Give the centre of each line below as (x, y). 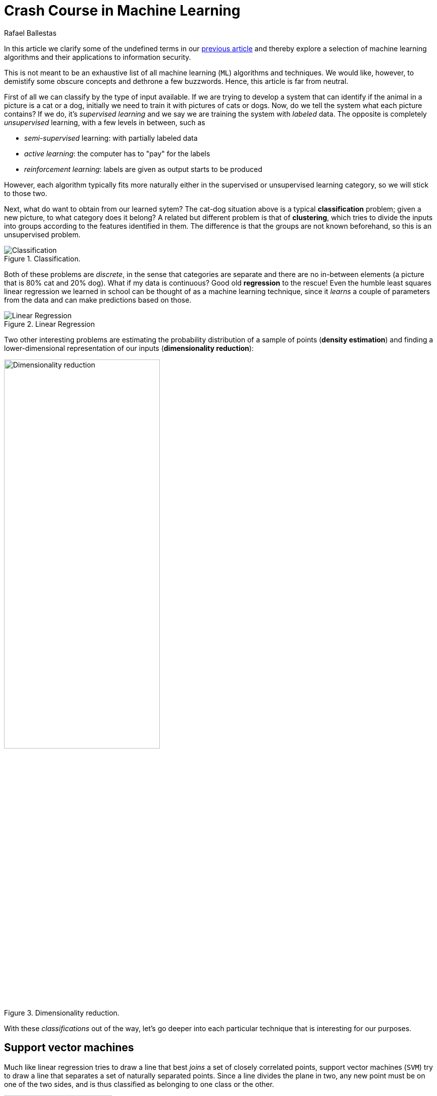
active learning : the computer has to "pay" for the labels (117, 153)
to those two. (26, 193)
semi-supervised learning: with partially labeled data (111, 138)
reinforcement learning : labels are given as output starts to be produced (143, 169)
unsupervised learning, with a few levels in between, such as (105, 122)
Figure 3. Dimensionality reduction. (62, 1013)
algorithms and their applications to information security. (98, 57)
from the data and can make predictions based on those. (98, 300)
